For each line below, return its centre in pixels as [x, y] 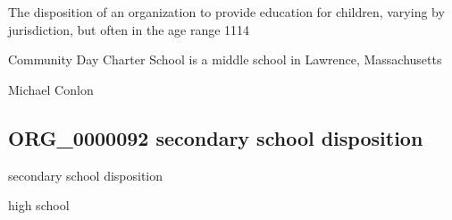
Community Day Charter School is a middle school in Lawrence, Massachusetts [225, 59]
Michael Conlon [51, 89]
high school [39, 205]
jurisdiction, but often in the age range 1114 [129, 29]
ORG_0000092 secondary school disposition [216, 137]
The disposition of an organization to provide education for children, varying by [226, 12]
